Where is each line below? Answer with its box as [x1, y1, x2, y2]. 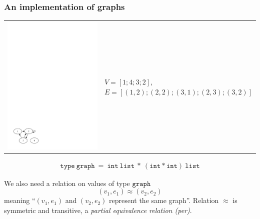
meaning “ [4, 195, 35, 205]
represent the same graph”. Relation [108, 195, 219, 205]
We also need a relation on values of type [4, 177, 130, 188]
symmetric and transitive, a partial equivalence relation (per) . [4, 204, 192, 215]
